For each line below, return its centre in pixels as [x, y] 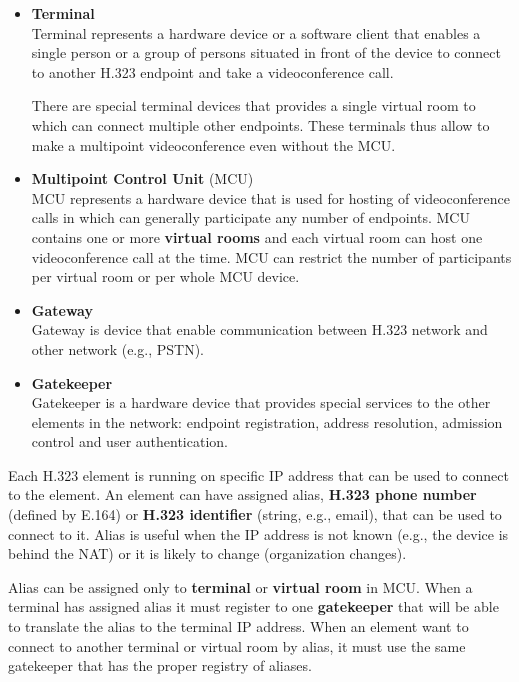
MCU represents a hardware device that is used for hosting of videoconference [270, 197]
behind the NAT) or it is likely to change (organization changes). [207, 553]
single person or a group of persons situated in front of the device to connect [266, 52]
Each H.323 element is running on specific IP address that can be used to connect [258, 474]
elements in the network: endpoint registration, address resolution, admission [267, 421]
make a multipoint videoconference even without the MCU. [213, 144]
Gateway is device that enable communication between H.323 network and [259, 329]
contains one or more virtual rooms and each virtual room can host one [257, 236]
